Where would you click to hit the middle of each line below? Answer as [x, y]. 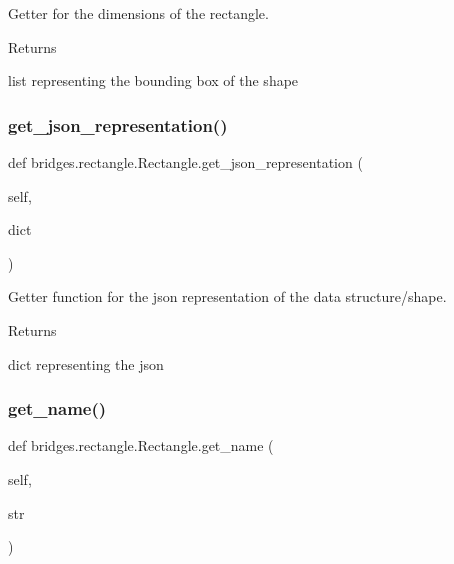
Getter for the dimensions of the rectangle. [138, 13]
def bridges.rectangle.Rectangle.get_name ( [141, 445]
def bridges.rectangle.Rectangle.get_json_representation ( [185, 162]
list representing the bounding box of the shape [153, 80]
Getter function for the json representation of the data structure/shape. [227, 296]
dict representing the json [86, 363]
